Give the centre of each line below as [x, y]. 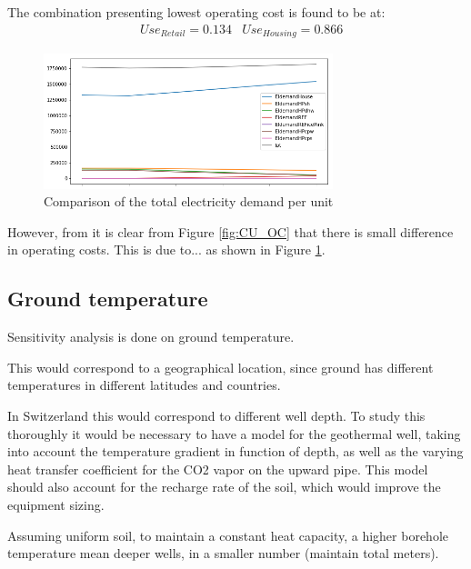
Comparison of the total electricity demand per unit [189, 201]
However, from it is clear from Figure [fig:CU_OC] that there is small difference [230, 231]
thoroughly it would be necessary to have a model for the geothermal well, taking [234, 433]
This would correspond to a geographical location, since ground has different [220, 367]
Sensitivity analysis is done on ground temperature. [151, 337]
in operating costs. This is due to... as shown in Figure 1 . [166, 250]
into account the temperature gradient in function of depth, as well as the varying [235, 451]
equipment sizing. [56, 504]
